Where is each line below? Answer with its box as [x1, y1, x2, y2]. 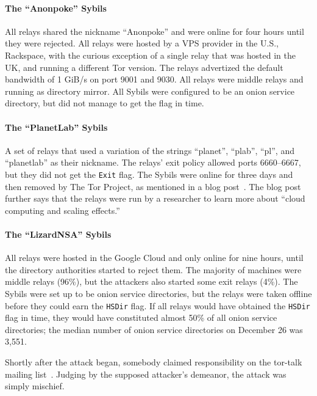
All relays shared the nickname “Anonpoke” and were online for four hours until [5, 24, 304, 37]
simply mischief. [5, 380, 65, 392]
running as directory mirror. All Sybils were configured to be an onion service [5, 84, 295, 97]
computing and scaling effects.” [5, 204, 120, 216]
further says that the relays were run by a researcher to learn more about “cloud [5, 192, 305, 205]
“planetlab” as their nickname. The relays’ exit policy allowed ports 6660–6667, [5, 156, 301, 169]
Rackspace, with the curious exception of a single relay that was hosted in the [5, 48, 296, 61]
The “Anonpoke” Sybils [5, 1, 107, 14]
